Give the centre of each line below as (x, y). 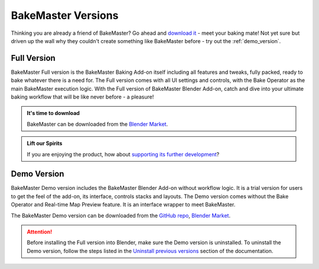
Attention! (40, 232)
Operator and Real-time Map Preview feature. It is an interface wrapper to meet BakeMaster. (123, 205)
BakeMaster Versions (65, 15)
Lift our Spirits (45, 143)
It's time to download (53, 113)
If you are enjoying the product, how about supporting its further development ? (123, 154)
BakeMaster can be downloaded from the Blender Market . (97, 124)
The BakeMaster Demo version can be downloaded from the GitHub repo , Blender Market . (121, 215)
